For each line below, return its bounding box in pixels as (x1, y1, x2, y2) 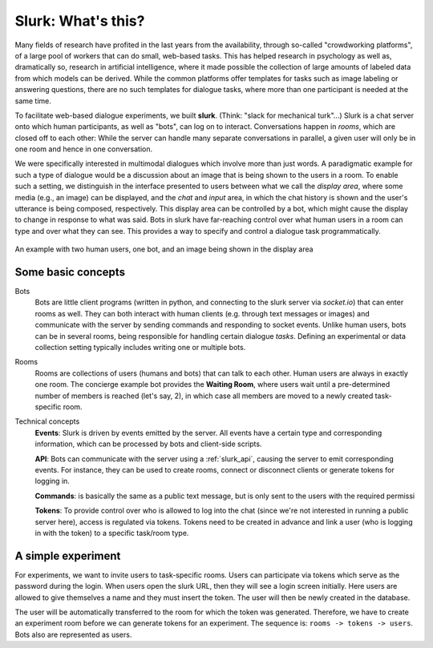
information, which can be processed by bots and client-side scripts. (34, 439, 262, 449)
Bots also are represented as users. (14, 630, 132, 639)
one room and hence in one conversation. (14, 144, 153, 154)
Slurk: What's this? (14, 12, 145, 30)
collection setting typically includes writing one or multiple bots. (34, 343, 246, 352)
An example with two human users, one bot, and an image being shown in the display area (14, 244, 314, 254)
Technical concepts (14, 417, 80, 426)
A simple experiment (14, 549, 121, 562)
